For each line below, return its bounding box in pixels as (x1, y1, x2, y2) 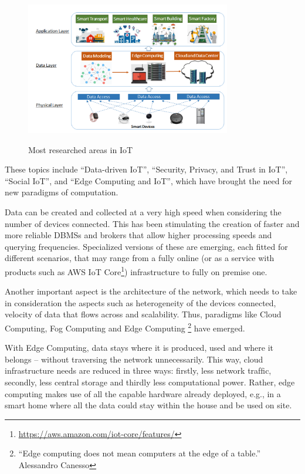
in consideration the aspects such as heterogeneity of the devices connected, (5, 296, 276, 309)
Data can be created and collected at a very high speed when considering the (5, 205, 282, 218)
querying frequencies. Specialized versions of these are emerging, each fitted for (5, 240, 288, 252)
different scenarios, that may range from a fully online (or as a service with (5, 252, 274, 264)
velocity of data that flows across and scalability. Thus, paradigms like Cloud (5, 308, 282, 320)
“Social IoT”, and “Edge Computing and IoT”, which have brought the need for (5, 174, 292, 187)
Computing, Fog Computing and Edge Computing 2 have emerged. (5, 320, 245, 334)
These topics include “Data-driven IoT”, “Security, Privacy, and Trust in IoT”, (5, 163, 288, 175)
